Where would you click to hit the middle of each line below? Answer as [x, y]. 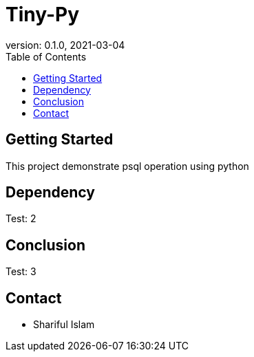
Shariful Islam [64, 325]
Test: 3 [21, 272]
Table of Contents [46, 56]
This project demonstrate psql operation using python [127, 166]
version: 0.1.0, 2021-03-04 [65, 45]
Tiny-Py [43, 14]
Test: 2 [21, 219]
